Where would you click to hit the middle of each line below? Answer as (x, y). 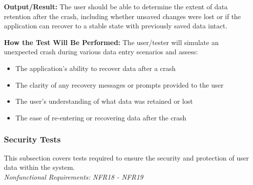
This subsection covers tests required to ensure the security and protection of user (126, 157)
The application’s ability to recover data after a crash (95, 68)
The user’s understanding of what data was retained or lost (104, 101)
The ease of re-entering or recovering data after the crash (101, 117)
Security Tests (32, 139)
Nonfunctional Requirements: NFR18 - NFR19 (74, 176)
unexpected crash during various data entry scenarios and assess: (101, 52)
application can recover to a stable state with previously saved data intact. (116, 26)
